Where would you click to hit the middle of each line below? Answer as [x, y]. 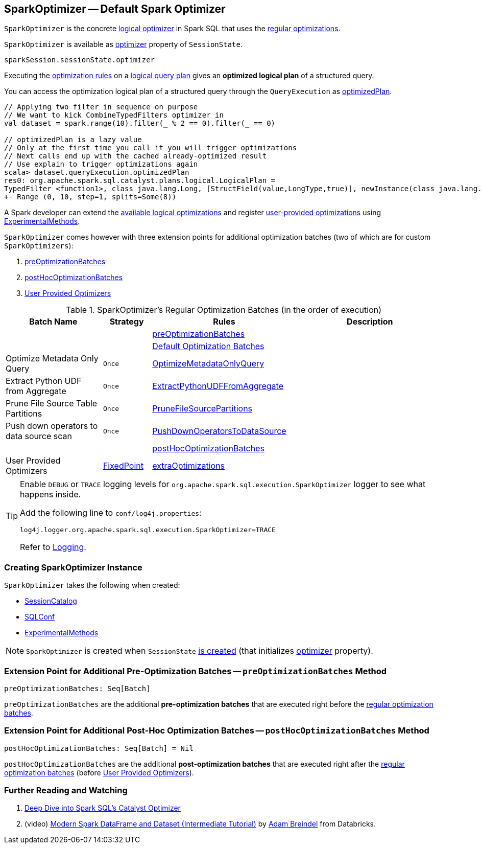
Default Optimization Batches [208, 346]
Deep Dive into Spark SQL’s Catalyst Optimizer [103, 808]
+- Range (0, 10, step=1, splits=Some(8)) [90, 197]
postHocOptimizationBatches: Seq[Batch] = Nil [99, 748]
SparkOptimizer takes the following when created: [92, 585]
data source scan [39, 436]
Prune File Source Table [52, 404]
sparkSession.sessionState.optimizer [80, 60]
